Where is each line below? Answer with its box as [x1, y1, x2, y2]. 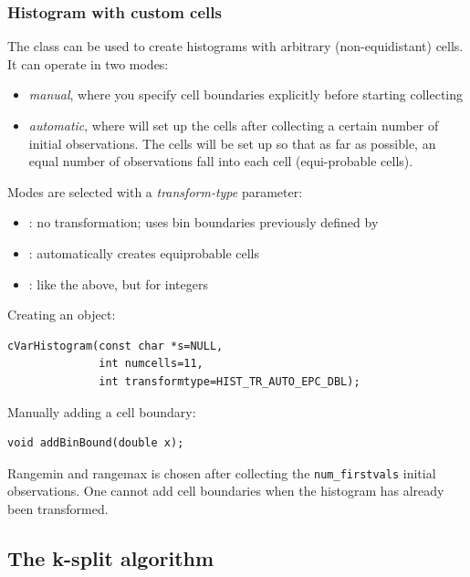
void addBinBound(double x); [7, 436, 184, 450]
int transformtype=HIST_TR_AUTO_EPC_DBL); [99, 374, 360, 388]
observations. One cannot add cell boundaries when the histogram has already [7, 481, 444, 500]
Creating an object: [7, 305, 116, 324]
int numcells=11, [99, 357, 204, 371]
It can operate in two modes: [7, 54, 169, 73]
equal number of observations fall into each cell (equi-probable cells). [28, 152, 413, 171]
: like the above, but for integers [28, 274, 208, 293]
